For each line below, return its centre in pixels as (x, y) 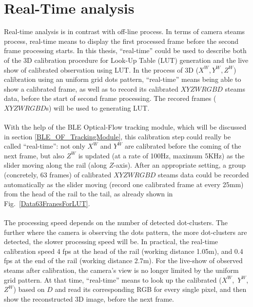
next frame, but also (34, 155)
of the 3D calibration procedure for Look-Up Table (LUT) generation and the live (126, 60)
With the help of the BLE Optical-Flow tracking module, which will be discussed (125, 127)
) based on (29, 289)
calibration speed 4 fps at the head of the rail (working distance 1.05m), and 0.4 (124, 251)
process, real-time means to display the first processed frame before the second (121, 41)
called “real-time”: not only (45, 146)
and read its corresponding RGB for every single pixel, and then (151, 289)
